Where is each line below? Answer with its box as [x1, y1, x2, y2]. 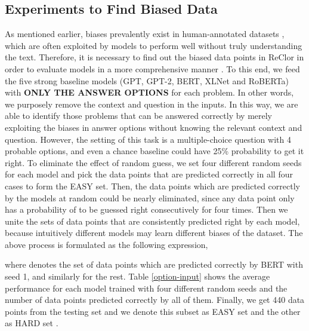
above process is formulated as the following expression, [5, 238, 208, 250]
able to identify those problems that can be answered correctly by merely [5, 109, 273, 122]
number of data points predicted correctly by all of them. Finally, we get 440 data [5, 293, 305, 306]
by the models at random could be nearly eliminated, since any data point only [5, 191, 295, 204]
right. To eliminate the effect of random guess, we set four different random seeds [5, 156, 302, 168]
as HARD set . [5, 317, 58, 329]
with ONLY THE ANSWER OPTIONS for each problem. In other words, [5, 86, 294, 99]
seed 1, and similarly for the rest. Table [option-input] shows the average [5, 270, 270, 283]
